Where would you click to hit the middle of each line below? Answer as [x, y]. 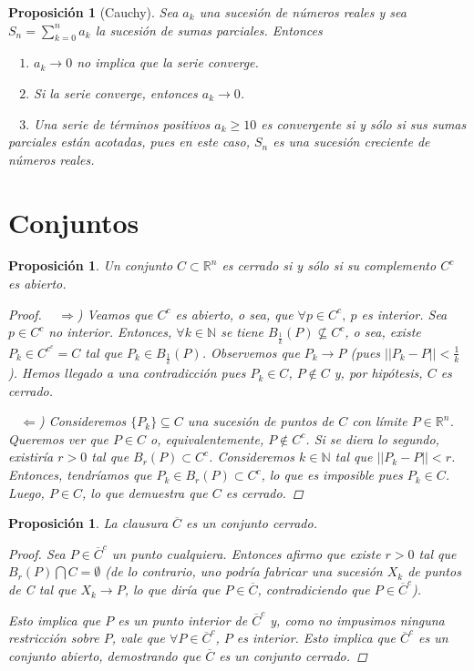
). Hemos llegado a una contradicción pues [127, 373]
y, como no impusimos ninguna [357, 620]
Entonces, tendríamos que [80, 475]
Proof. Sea [37, 553]
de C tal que [42, 590]
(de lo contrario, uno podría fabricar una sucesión [244, 571]
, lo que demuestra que [145, 492]
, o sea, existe [383, 332]
